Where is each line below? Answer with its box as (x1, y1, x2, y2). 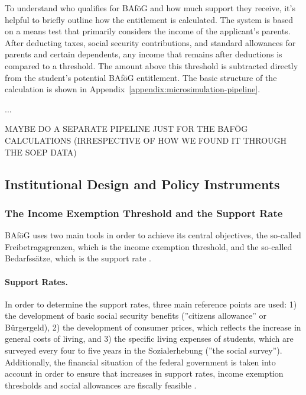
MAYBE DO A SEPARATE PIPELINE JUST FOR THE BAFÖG (5, 122, 248, 135)
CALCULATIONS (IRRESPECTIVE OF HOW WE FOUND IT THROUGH (5, 134, 287, 146)
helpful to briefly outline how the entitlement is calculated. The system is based (5, 13, 294, 25)
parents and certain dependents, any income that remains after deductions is (5, 48, 282, 60)
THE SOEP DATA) (5, 145, 77, 158)
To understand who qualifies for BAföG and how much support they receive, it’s (5, 2, 295, 14)
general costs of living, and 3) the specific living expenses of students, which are (5, 332, 294, 345)
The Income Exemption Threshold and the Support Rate (5, 205, 283, 220)
